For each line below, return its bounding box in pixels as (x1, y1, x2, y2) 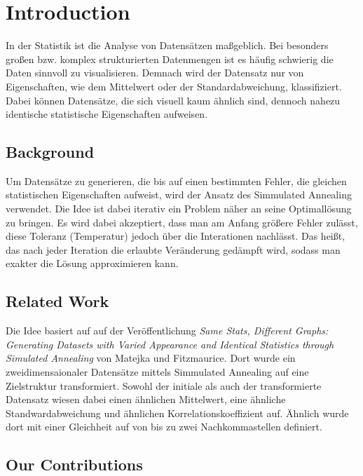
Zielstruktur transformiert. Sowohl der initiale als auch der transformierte (6, 378, 322, 393)
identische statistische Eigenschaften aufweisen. (6, 107, 208, 121)
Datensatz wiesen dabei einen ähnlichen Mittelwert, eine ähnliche (6, 392, 286, 407)
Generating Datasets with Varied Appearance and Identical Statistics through (6, 336, 334, 351)
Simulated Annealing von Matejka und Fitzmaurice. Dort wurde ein (6, 351, 296, 365)
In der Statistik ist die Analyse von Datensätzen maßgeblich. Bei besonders (6, 38, 329, 53)
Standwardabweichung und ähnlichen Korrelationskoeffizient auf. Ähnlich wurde (6, 405, 349, 420)
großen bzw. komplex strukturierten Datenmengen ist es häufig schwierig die (6, 51, 334, 66)
